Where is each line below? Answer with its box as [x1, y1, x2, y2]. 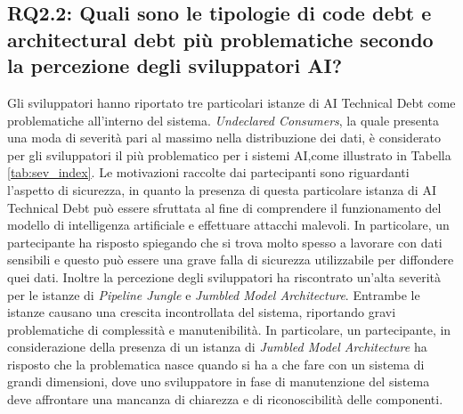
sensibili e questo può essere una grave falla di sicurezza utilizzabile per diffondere [7, 250, 454, 269]
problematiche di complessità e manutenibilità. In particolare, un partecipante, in [7, 320, 451, 338]
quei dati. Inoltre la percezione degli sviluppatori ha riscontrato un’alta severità [7, 267, 442, 286]
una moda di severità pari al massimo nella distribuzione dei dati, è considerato [7, 128, 442, 147]
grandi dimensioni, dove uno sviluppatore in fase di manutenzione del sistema [7, 372, 430, 391]
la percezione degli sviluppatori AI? [7, 52, 343, 79]
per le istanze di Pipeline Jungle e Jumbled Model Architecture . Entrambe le [7, 285, 420, 304]
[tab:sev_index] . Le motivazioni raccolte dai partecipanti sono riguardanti [7, 163, 410, 182]
